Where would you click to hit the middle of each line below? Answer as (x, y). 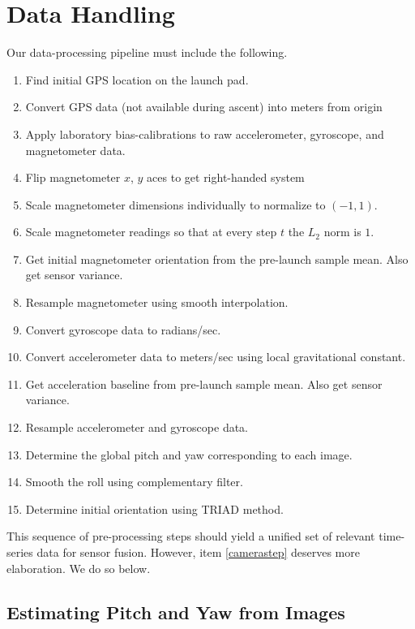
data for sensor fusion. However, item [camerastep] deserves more (198, 552)
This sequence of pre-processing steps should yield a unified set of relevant (191, 536)
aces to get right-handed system (226, 177)
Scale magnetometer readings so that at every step (151, 232)
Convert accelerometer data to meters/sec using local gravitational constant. (216, 357)
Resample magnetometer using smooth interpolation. (157, 302)
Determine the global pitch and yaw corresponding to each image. (189, 454)
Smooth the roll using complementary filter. (134, 482)
